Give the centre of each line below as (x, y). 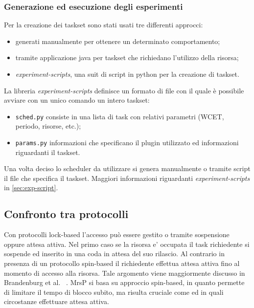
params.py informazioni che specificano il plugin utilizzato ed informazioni (127, 143)
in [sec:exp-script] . (31, 187)
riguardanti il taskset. (48, 152)
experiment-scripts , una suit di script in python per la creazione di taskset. (127, 74)
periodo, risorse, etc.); (48, 126)
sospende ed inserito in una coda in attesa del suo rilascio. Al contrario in (114, 253)
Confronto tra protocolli (66, 214)
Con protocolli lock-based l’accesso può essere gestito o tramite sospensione (117, 234)
